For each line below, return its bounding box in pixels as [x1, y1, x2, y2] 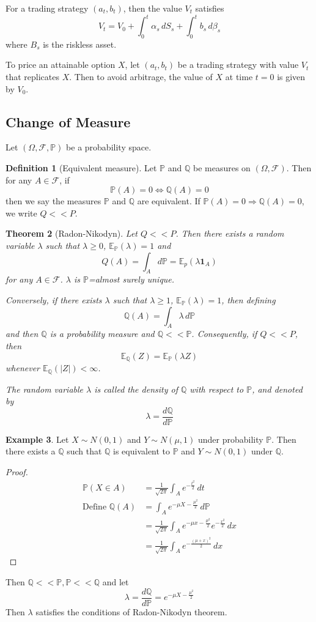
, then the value [123, 2, 182, 14]
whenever [6, 361, 40, 374]
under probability [197, 432, 263, 445]
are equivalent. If [137, 194, 200, 207]
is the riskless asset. [43, 37, 117, 50]
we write [6, 206, 37, 219]
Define [83, 503, 107, 512]
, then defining [221, 294, 276, 306]
